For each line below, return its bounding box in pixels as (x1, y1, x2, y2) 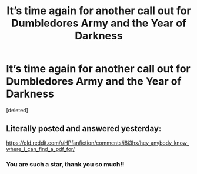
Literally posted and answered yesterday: (6, 123, 162, 133)
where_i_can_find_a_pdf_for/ (6, 145, 75, 152)
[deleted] (6, 106, 28, 113)
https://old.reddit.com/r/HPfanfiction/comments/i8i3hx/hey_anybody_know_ (6, 139, 190, 146)
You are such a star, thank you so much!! (6, 160, 125, 168)
